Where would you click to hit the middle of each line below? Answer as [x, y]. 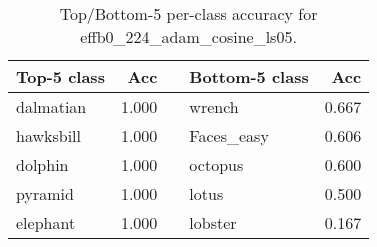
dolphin [42, 164]
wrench [214, 106]
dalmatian [51, 106]
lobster [213, 222]
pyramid [45, 193]
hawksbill [48, 135]
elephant [46, 222]
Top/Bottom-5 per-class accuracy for [188, 13]
